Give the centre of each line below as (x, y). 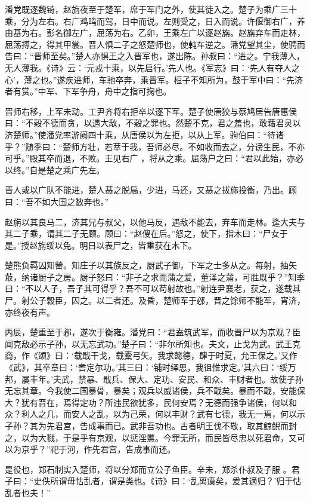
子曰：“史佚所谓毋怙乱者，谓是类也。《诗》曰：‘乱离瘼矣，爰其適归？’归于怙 (153, 481)
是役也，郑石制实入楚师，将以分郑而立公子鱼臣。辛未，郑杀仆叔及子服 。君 (152, 469)
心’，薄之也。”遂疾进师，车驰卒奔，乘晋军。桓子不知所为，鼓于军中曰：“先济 (154, 79)
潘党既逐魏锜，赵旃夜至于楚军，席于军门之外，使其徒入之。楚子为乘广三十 (151, 9)
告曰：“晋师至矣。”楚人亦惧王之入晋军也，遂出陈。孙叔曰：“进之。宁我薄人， (155, 56)
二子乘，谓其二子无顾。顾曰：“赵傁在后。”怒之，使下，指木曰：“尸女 (146, 233)
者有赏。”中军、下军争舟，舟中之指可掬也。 (88, 91)
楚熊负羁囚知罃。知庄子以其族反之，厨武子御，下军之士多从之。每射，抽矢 (151, 265)
